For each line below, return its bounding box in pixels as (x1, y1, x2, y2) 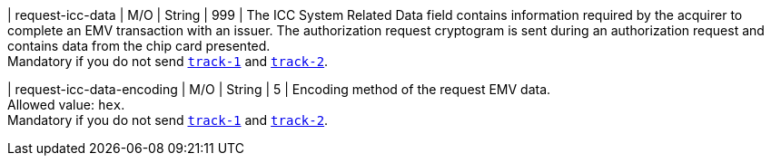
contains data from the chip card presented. (7, 38, 271, 53)
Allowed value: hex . (7, 97, 125, 112)
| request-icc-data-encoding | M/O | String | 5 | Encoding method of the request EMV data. (7, 81, 551, 97)
